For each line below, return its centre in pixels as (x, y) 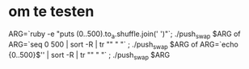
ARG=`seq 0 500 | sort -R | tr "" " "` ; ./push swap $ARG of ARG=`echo (123, 45)
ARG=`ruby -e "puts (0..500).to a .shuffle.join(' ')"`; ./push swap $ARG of (124, 34)
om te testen (51, 12)
